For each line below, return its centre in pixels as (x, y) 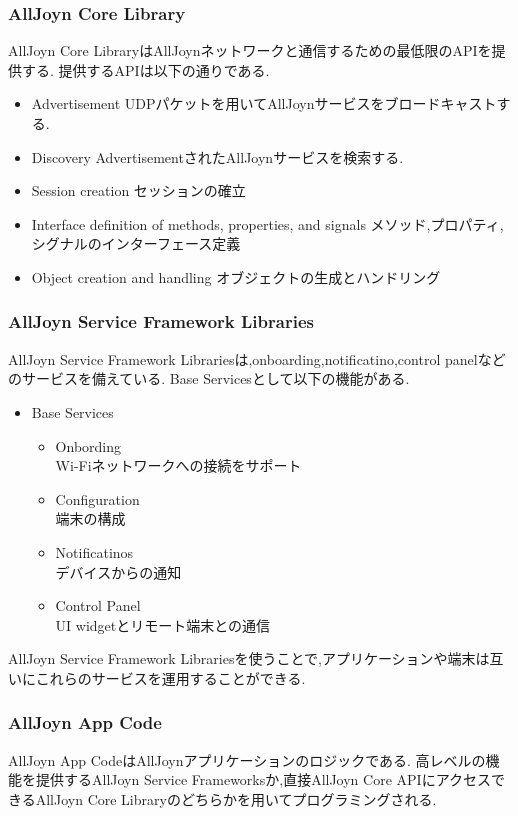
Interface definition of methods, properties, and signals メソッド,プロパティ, (267, 223)
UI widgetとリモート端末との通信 (163, 624)
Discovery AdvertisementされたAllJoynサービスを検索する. (217, 156)
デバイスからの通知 (118, 571)
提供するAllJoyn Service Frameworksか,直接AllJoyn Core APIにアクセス (263, 779)
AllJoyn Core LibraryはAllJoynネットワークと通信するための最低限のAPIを (250, 50)
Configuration (97, 498)
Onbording (88, 445)
